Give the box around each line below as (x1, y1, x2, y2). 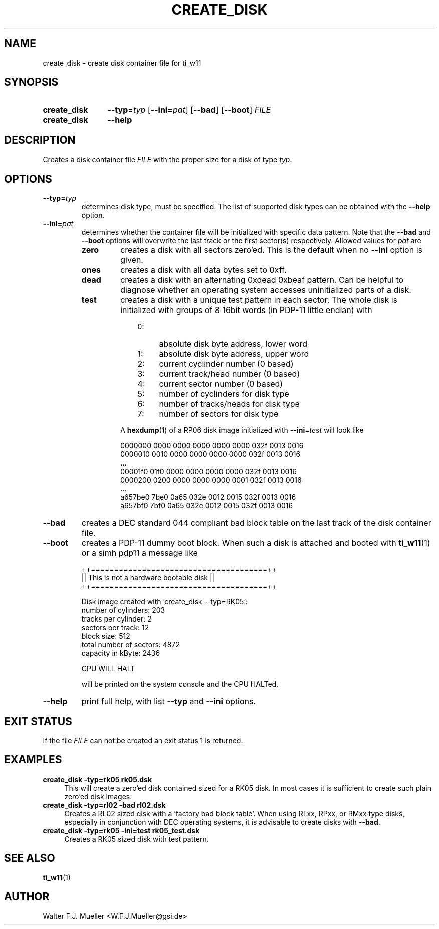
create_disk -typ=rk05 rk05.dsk (43, 775, 152, 784)
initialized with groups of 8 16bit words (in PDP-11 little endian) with (120, 305, 372, 316)
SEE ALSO (4, 852, 55, 865)
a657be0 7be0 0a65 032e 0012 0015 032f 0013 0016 (120, 493, 296, 502)
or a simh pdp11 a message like (81, 548, 198, 558)
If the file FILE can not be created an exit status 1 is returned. (43, 736, 243, 745)
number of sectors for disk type (159, 409, 279, 419)
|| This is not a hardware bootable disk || (81, 573, 215, 582)
